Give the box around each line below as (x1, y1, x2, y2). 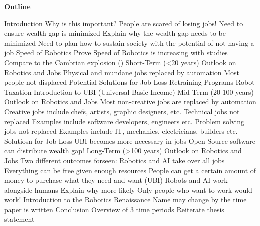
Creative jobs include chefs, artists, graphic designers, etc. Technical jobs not (4, 106, 240, 116)
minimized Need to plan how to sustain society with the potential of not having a (4, 37, 254, 48)
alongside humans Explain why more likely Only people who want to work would (4, 184, 252, 195)
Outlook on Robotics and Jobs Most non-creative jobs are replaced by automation (4, 96, 256, 107)
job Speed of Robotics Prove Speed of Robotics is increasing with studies (4, 47, 228, 58)
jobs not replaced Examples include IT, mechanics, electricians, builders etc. (4, 126, 238, 136)
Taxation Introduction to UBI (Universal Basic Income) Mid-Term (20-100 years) (4, 86, 254, 97)
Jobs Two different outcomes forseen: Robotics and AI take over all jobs (4, 155, 225, 165)
